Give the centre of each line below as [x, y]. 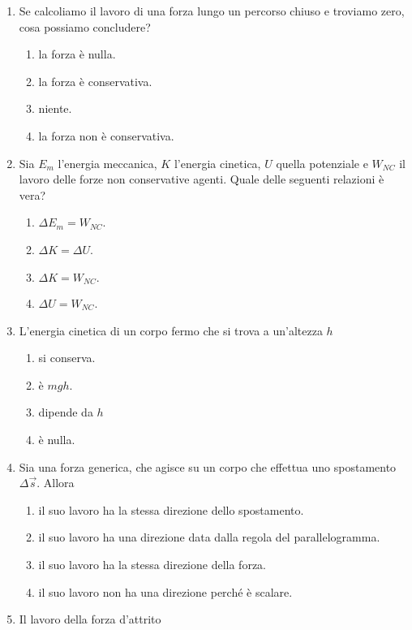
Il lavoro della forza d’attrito [90, 619]
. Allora [56, 483]
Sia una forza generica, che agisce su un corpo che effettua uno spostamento [208, 466]
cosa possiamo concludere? [85, 26]
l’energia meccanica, [107, 163]
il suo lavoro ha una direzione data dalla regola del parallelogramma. [209, 537]
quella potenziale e [322, 163]
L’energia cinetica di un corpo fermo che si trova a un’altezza [171, 330]
